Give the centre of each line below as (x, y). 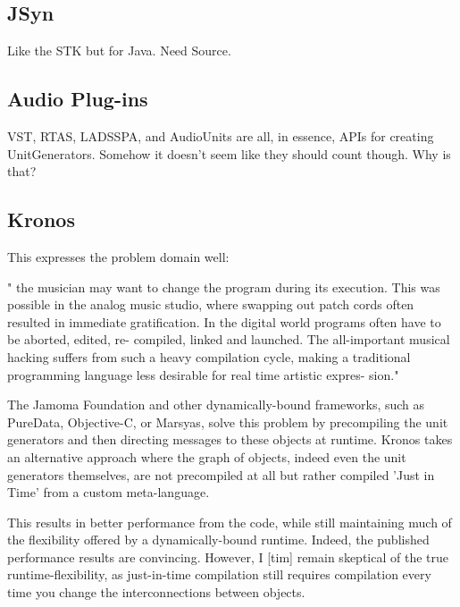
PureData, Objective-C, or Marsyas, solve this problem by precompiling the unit (228, 422)
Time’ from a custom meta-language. (109, 492)
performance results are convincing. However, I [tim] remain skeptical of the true (228, 556)
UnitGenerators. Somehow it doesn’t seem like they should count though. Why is (229, 153)
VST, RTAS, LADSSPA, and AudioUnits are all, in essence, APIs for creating (221, 136)
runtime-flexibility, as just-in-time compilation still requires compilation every (219, 574)
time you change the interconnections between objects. (156, 592)
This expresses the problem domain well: (118, 256)
